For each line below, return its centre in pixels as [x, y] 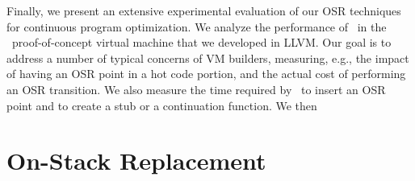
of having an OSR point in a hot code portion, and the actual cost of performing [206, 74]
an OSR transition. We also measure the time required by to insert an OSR [196, 89]
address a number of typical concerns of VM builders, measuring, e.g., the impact [208, 58]
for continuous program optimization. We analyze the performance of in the [197, 26]
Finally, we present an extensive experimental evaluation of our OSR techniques [204, 10]
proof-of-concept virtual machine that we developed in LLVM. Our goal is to [201, 42]
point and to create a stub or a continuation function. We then [162, 105]
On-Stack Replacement [136, 160]
